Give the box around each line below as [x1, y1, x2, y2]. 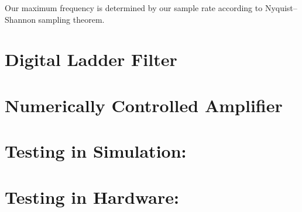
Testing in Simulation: [5, 139, 187, 163]
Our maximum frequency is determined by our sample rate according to [5, 2, 263, 13]
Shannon [5, 13, 36, 25]
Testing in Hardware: [5, 185, 179, 208]
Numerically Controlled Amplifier [5, 93, 283, 117]
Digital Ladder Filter [5, 47, 177, 71]
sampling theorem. [38, 13, 105, 25]
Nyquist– [265, 2, 297, 13]
